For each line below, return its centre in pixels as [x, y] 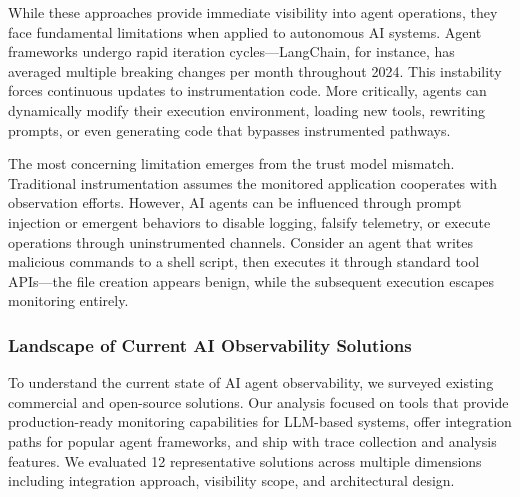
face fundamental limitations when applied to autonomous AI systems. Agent [245, 31]
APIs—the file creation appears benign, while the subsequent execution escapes [251, 280]
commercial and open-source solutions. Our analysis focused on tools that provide [258, 401]
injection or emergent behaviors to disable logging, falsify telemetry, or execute [249, 221]
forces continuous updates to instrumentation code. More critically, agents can [247, 90]
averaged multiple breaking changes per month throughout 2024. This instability [255, 70]
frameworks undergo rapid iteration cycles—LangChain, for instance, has [231, 51]
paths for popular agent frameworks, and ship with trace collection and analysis [252, 440]
